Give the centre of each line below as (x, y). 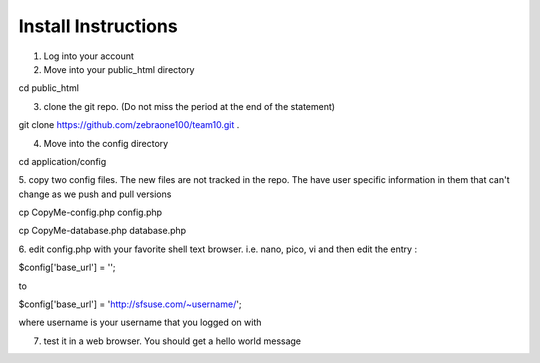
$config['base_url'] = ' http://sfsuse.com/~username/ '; (130, 304)
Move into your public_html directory (119, 69)
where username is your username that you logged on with (140, 322)
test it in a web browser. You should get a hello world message (172, 341)
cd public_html (49, 88)
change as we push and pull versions (95, 194)
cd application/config (62, 161)
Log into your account (89, 56)
